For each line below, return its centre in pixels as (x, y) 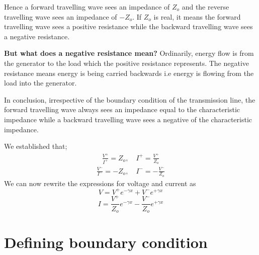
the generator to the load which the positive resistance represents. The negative (127, 63)
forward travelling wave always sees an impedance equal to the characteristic (122, 109)
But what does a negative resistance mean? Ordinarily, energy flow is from (129, 53)
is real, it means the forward (197, 16)
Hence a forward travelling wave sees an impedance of (87, 7)
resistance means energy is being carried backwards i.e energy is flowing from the (129, 73)
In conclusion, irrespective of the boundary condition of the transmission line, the (130, 99)
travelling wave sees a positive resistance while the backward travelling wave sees (128, 26)
